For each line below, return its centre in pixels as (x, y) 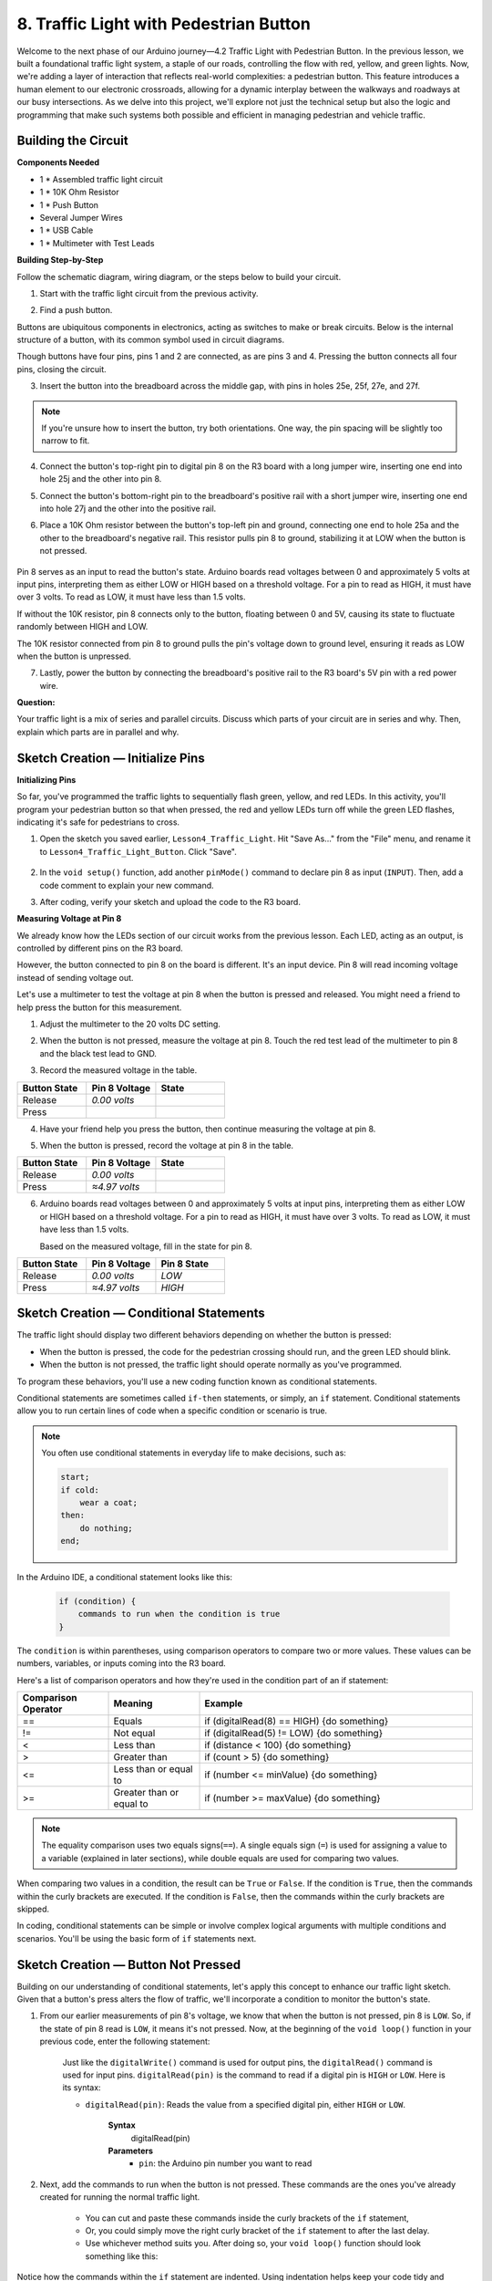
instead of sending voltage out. (75, 977)
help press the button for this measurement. (99, 1007)
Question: (36, 703)
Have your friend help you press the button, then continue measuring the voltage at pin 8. (208, 1129)
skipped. (33, 1909)
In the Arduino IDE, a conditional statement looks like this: (124, 1578)
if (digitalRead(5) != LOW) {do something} (293, 1734)
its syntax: (82, 2088)
